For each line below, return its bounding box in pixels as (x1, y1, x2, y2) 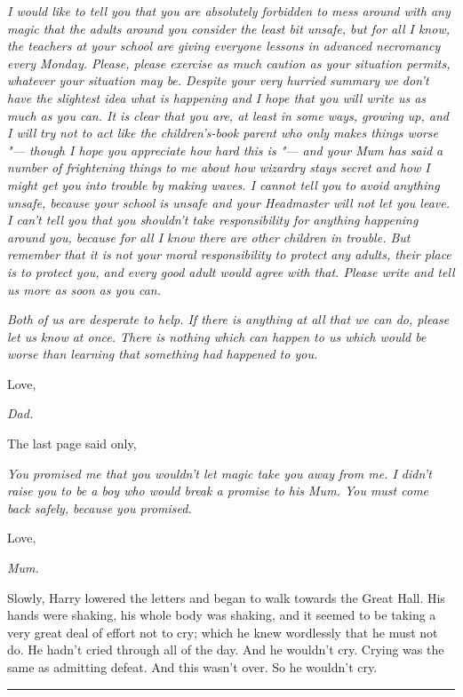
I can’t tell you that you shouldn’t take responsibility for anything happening (7, 210, 419, 229)
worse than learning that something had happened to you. (7, 345, 318, 363)
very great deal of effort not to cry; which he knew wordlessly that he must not (7, 622, 438, 641)
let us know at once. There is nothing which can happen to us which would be (7, 327, 427, 345)
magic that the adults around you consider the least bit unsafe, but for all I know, (7, 19, 450, 37)
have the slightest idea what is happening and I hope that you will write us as (7, 88, 427, 107)
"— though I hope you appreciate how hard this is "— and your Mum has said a (7, 140, 443, 159)
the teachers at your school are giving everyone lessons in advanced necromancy (7, 36, 441, 55)
